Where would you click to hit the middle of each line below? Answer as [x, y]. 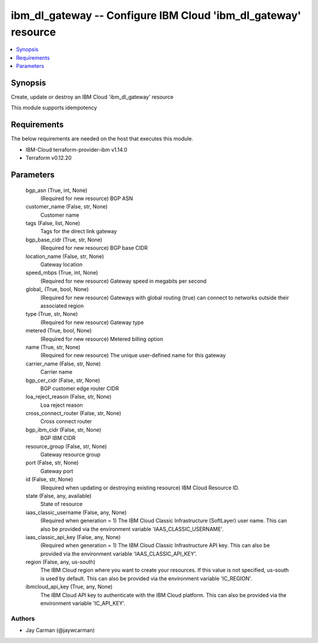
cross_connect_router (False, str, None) [74, 413]
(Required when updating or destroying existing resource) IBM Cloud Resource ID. [140, 488]
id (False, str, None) [49, 479]
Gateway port [57, 471]
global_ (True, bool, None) [57, 289]
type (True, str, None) [52, 314]
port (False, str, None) [52, 463]
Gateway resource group [70, 455]
